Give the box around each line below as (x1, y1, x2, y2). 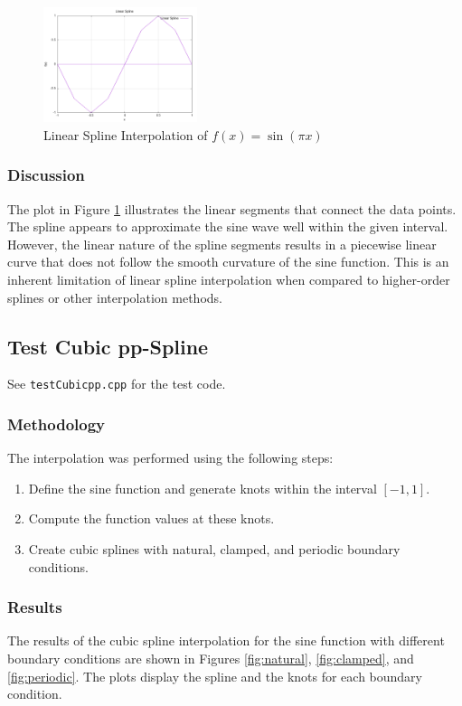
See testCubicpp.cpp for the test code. (7, 374, 226, 393)
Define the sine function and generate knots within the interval (28, 478, 377, 497)
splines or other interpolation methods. (7, 287, 222, 306)
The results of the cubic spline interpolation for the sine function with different (7, 631, 445, 650)
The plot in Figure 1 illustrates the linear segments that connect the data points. (7, 199, 457, 218)
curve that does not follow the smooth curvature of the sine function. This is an (7, 252, 449, 271)
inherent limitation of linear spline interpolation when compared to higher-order (7, 269, 450, 288)
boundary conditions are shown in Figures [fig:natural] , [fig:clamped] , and (7, 649, 414, 668)
